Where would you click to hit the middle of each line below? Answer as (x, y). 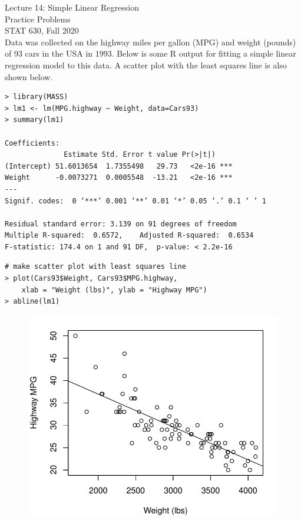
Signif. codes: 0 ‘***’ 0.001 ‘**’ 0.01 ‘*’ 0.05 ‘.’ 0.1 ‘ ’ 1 (135, 201)
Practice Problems (38, 19)
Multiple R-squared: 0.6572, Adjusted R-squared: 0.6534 (129, 236)
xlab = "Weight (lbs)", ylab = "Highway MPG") (114, 290)
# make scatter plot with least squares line (95, 267)
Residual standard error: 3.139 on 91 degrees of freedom (121, 224)
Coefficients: (32, 143)
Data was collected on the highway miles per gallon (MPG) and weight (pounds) (150, 42)
